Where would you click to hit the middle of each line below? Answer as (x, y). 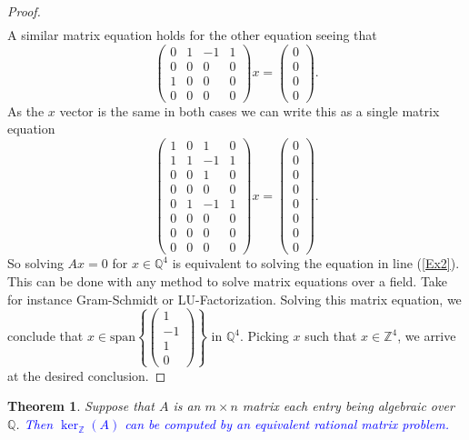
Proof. (24, 11)
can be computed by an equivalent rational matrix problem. (287, 424)
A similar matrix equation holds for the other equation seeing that (192, 35)
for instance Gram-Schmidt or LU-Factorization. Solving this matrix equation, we (234, 299)
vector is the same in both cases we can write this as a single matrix (249, 110)
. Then (35, 424)
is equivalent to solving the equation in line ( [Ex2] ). (316, 263)
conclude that (45, 336)
